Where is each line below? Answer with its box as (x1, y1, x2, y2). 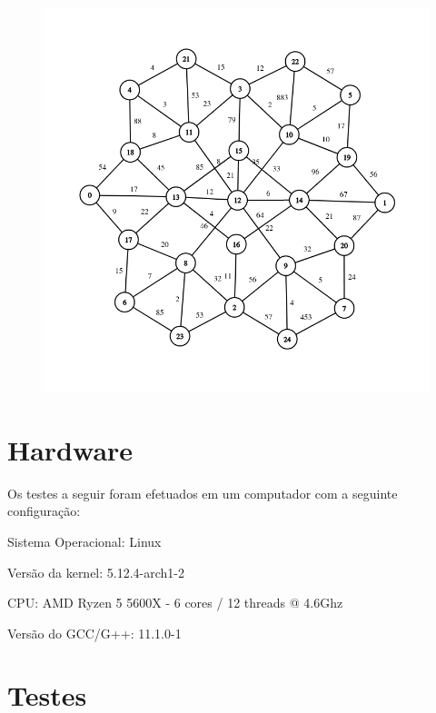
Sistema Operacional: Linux (7, 531, 162, 550)
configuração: (7, 501, 81, 520)
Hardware (7, 431, 134, 468)
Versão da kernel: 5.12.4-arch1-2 (7, 562, 185, 581)
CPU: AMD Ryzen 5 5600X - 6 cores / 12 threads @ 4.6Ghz (7, 593, 343, 612)
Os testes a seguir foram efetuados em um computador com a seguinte (7, 483, 398, 502)
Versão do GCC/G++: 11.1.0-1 (7, 623, 182, 642)
